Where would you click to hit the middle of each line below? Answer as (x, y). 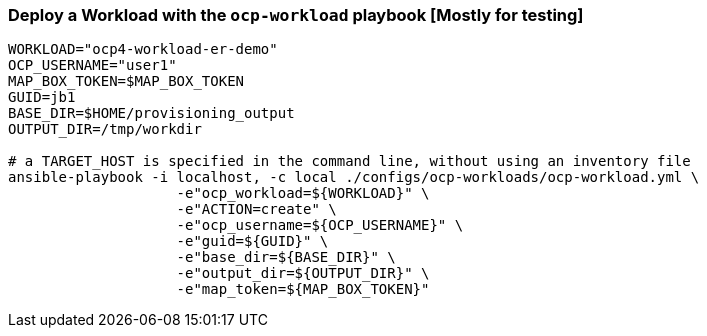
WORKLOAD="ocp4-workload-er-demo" (143, 49)
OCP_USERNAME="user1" (92, 65)
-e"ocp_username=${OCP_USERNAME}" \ (320, 225)
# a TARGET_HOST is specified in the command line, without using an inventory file (349, 161)
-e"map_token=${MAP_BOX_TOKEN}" (303, 289)
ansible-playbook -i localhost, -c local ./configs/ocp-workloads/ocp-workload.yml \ (354, 177)
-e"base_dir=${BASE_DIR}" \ (286, 257)
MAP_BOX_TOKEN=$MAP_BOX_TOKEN (126, 81)
